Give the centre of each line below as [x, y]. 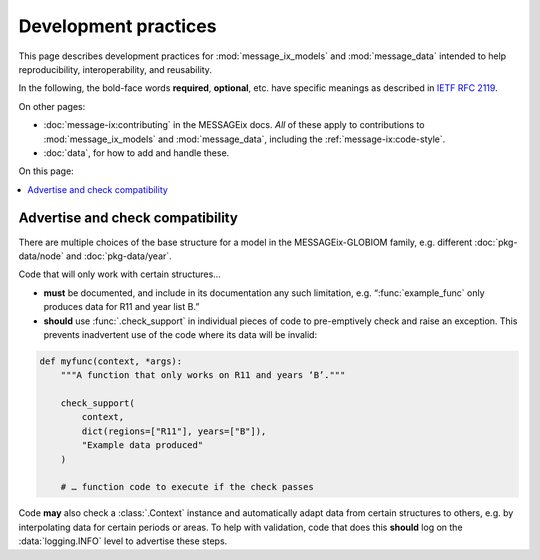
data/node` [41, 256]
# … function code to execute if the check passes [187, 487]
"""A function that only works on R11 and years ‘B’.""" [203, 375]
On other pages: [52, 106]
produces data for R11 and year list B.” [121, 307]
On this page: [46, 171]
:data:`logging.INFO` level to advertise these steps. [123, 541]
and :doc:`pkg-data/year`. [118, 256]
